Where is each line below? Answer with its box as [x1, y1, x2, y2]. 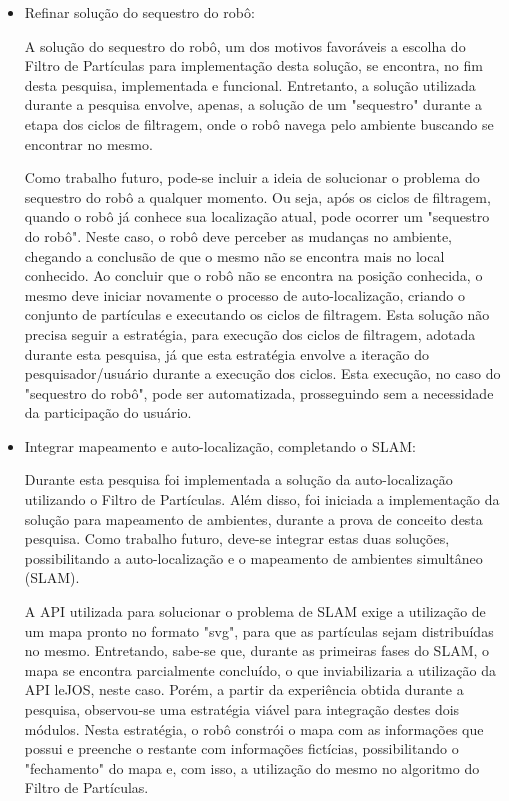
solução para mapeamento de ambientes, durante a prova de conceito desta [24, 508, 483, 529]
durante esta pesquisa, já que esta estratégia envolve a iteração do [24, 343, 429, 364]
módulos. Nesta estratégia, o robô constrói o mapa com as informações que [24, 718, 484, 739]
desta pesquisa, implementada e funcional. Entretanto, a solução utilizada [24, 74, 476, 95]
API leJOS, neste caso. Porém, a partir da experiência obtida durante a [24, 679, 464, 700]
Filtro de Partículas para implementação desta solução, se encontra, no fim [24, 55, 483, 76]
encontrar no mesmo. [24, 133, 153, 154]
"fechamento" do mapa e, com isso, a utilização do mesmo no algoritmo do [24, 757, 480, 778]
